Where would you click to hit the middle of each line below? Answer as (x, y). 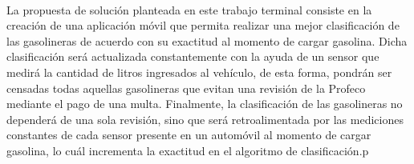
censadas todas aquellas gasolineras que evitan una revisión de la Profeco (186, 88)
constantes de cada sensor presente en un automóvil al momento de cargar (189, 135)
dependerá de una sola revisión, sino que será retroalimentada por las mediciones (205, 119)
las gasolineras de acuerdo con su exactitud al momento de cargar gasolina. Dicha (207, 40)
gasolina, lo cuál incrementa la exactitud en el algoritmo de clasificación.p (188, 150)
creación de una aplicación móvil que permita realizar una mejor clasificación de (203, 25)
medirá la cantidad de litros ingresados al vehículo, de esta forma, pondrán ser (199, 72)
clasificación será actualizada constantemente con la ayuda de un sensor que (193, 56)
